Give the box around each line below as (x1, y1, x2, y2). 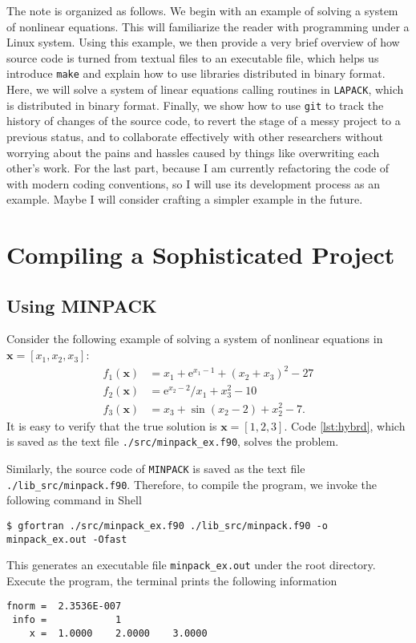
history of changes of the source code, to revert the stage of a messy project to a (6, 112, 401, 129)
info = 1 (12, 614, 122, 626)
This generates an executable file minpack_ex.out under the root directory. (6, 556, 376, 573)
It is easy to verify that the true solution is (6, 417, 217, 434)
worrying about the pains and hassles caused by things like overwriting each (6, 144, 380, 160)
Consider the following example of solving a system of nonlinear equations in (6, 330, 383, 347)
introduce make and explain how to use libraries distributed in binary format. (6, 65, 386, 82)
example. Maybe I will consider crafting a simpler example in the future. (6, 191, 363, 208)
